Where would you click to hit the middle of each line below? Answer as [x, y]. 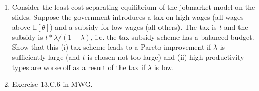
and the [236, 27]
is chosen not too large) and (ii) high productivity [166, 56]
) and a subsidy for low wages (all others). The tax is [133, 27]
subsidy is [27, 37]
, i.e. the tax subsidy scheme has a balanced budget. [172, 37]
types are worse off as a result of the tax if [79, 67]
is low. [164, 67]
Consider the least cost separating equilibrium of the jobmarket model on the [134, 7]
